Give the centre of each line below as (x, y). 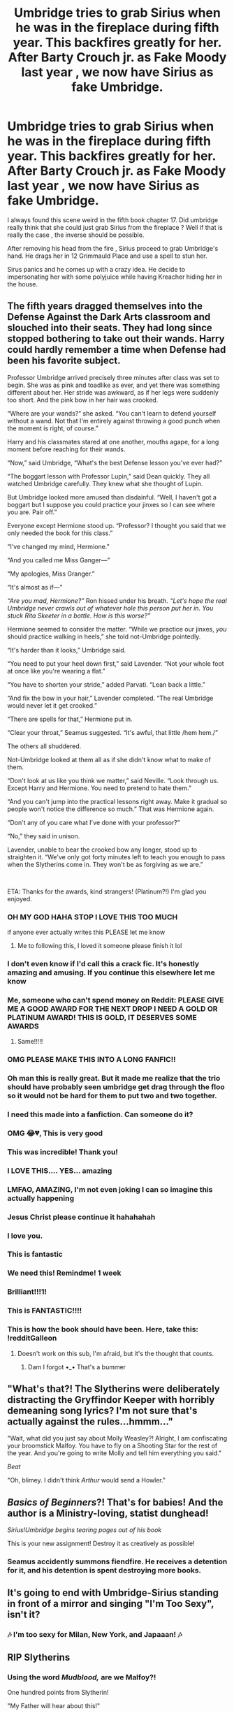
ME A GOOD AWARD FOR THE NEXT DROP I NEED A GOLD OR (112, 1009)
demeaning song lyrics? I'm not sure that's (102, 1410)
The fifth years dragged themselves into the (105, 306)
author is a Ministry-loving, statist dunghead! (108, 1513)
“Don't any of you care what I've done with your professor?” (94, 822)
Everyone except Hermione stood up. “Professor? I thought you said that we (117, 525)
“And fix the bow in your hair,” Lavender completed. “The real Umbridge (110, 698)
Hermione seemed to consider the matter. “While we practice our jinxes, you (117, 629)
